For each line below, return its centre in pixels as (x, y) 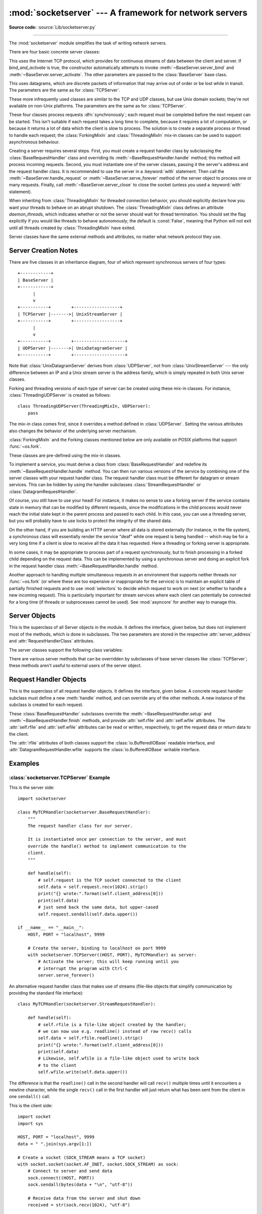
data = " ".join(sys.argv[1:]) (55, 1144)
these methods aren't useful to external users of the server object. (75, 666)
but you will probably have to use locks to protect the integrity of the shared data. (90, 521)
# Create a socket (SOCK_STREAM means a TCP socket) (82, 1157)
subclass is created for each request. (46, 705)
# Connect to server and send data (70, 1171)
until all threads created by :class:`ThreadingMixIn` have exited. (72, 228)
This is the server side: (32, 787)
